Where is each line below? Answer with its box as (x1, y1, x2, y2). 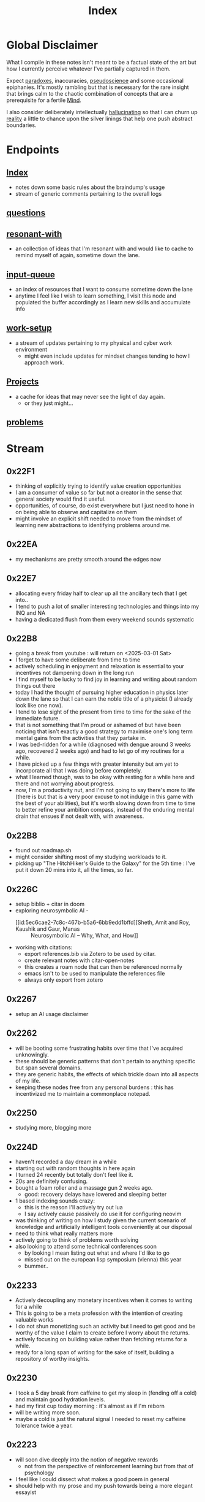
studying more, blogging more (15, 1124, 92, 1131)
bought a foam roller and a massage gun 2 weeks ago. (15, 1184, 153, 1192)
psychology (24, 1469, 54, 1476)
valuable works (15, 1316, 54, 1323)
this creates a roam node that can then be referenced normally (24, 963, 182, 971)
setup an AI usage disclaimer (15, 1010, 89, 1017)
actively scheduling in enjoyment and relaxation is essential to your (15, 663, 185, 670)
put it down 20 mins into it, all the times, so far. (15, 866, 133, 874)
